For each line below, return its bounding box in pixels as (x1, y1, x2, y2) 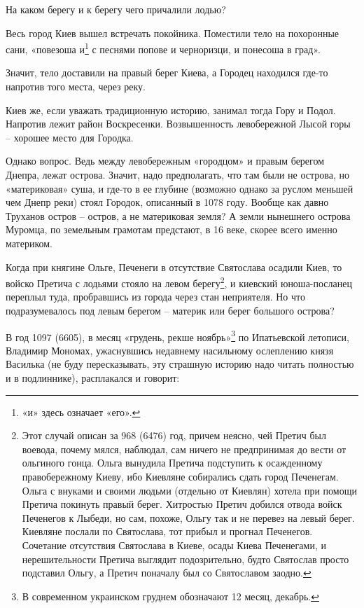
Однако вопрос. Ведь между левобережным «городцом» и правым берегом (6, 153, 325, 168)
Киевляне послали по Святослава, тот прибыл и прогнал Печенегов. (22, 524, 313, 539)
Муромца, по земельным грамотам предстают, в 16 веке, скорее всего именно (6, 222, 337, 237)
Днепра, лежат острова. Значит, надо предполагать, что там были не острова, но (6, 167, 349, 181)
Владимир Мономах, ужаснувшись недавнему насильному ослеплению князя (6, 343, 334, 357)
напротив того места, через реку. (6, 79, 146, 94)
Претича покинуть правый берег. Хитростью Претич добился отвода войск (22, 497, 342, 511)
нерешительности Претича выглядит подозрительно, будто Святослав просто (22, 551, 349, 566)
